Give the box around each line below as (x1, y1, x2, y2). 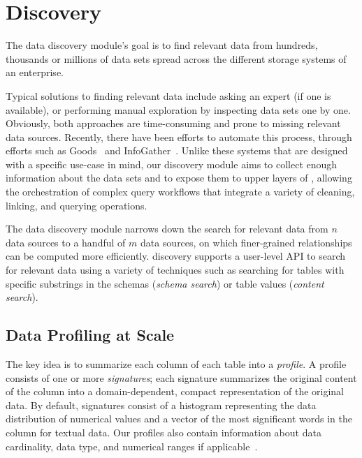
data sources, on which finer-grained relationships (140, 235, 352, 249)
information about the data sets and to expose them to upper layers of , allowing (6, 170, 352, 185)
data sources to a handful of (6, 235, 126, 249)
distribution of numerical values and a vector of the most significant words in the (6, 411, 352, 426)
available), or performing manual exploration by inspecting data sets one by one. (6, 102, 351, 117)
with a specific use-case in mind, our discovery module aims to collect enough (6, 156, 338, 171)
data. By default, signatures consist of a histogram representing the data (6, 397, 317, 412)
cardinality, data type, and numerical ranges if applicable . (6, 438, 258, 453)
